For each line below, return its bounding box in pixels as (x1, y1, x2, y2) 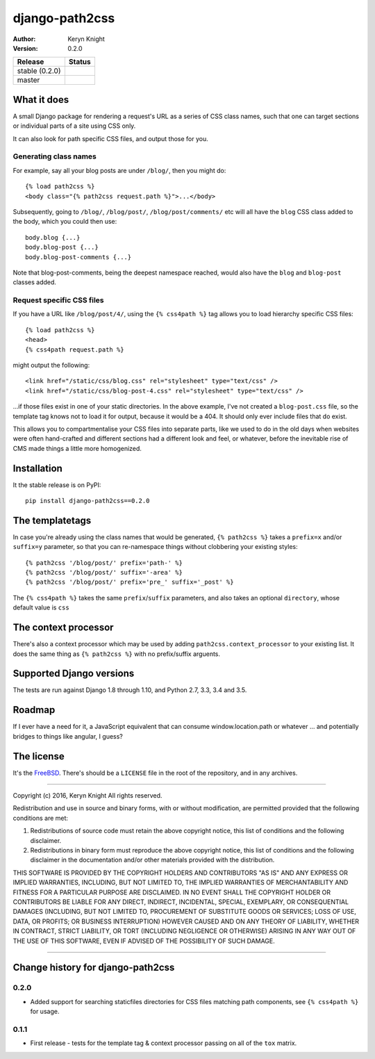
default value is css (12, 603, 69, 611)
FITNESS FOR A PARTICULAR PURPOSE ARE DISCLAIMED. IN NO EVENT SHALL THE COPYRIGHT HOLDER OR (12, 888, 331, 896)
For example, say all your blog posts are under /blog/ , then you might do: (12, 166, 226, 174)
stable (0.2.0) (17, 66, 61, 76)
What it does (12, 94, 69, 106)
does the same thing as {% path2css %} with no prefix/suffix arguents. (12, 650, 221, 658)
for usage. (30, 1008, 60, 1016)
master (17, 75, 40, 85)
